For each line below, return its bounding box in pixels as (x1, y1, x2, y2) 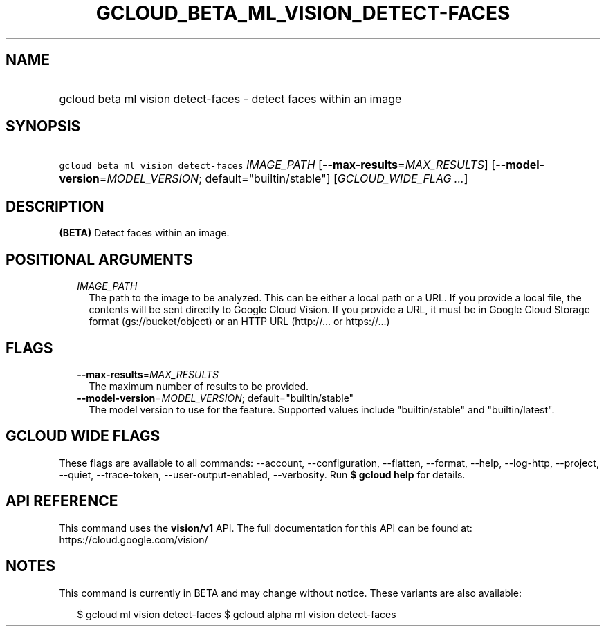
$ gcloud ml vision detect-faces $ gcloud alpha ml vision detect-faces (77, 608, 396, 620)
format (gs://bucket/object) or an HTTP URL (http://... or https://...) (89, 315, 390, 328)
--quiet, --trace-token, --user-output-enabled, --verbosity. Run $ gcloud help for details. (59, 468, 466, 481)
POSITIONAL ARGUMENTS (6, 250, 193, 268)
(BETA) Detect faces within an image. (59, 227, 230, 239)
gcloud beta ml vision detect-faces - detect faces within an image (59, 91, 402, 106)
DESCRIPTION (6, 197, 104, 215)
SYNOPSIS (6, 118, 81, 136)
